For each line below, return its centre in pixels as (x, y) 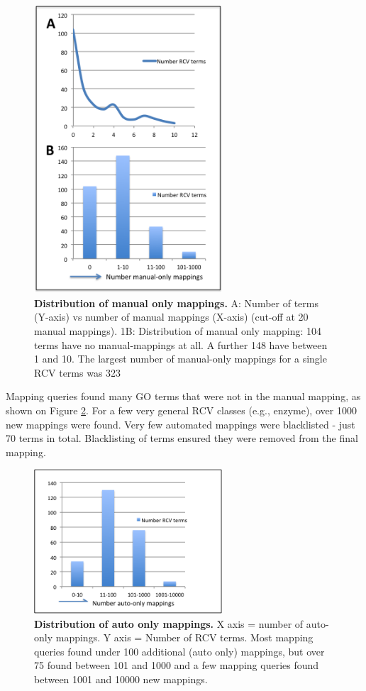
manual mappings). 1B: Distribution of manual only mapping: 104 (178, 331)
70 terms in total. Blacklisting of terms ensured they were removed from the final (182, 438)
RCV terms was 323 (78, 372)
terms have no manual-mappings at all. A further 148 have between (181, 344)
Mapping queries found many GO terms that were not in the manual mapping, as (183, 396)
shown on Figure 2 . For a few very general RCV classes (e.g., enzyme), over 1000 (181, 410)
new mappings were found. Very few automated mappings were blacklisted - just (181, 424)
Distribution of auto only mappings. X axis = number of (169, 623)
